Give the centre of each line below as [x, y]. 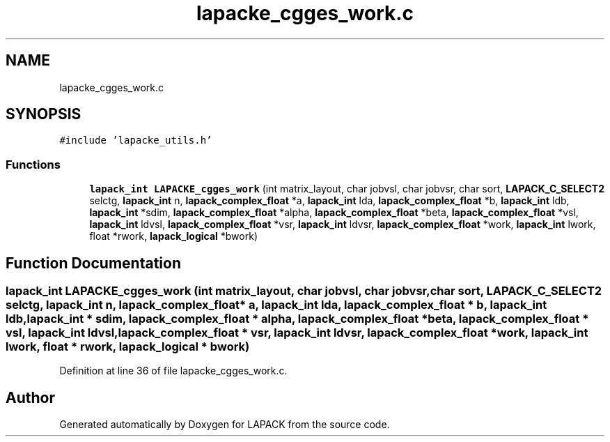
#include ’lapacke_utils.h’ [136, 140]
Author [30, 397]
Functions [33, 164]
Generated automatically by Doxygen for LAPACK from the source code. [225, 425]
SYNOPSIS [44, 114]
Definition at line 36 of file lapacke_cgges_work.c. [173, 371]
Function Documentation [93, 263]
